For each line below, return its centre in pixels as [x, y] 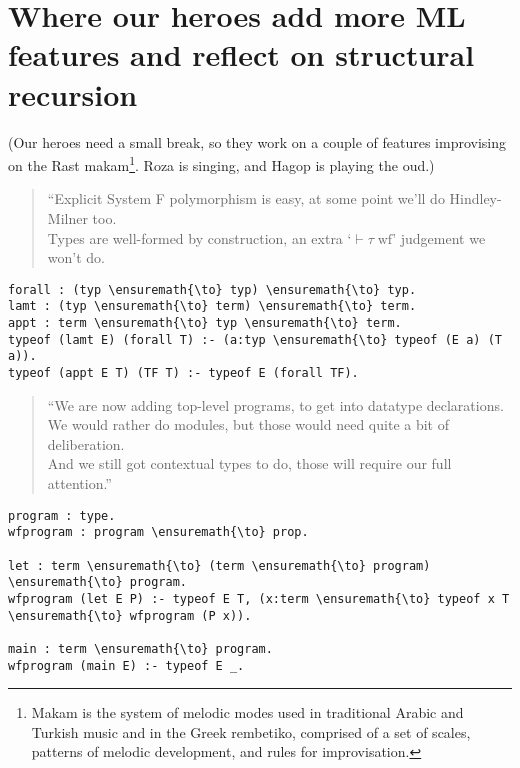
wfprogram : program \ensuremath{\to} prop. [158, 532]
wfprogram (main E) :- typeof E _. [126, 665]
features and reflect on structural [241, 54]
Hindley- [475, 198]
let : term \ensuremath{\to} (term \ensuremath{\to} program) [219, 565]
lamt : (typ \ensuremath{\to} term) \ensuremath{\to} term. [212, 306]
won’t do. [76, 257]
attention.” [79, 483]
